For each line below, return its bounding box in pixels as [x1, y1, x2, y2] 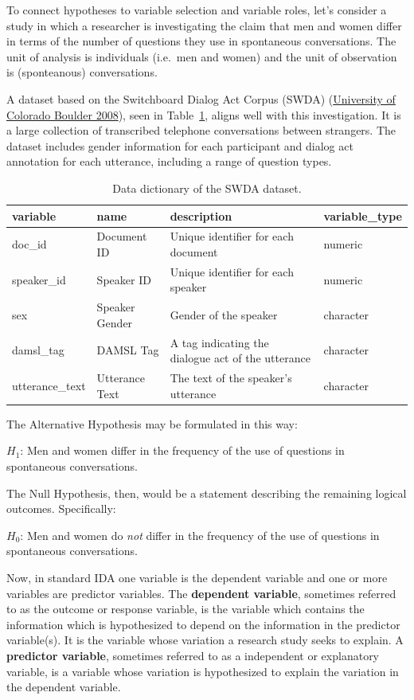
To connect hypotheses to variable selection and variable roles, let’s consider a [6, 2, 387, 18]
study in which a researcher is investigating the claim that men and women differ [6, 17, 402, 33]
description [170, 207, 232, 224]
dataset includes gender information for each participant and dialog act [6, 137, 353, 154]
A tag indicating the [170, 334, 269, 350]
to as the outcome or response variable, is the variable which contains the [6, 600, 365, 617]
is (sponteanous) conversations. [6, 64, 158, 80]
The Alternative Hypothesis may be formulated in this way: [6, 415, 298, 432]
